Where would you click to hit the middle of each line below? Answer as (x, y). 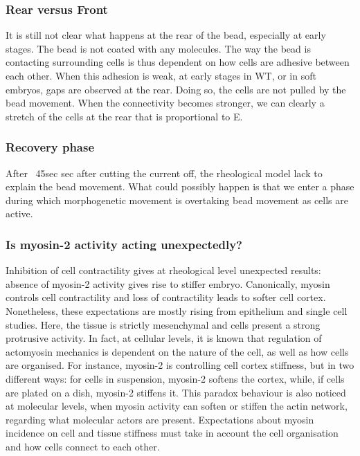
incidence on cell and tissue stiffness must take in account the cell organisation (172, 433)
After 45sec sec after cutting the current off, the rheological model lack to (164, 173)
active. (19, 213)
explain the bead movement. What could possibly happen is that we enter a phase (180, 186)
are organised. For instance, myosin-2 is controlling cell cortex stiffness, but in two (180, 365)
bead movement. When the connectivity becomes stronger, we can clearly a (165, 103)
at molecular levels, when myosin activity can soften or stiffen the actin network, (177, 406)
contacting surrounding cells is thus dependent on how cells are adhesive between (178, 62)
